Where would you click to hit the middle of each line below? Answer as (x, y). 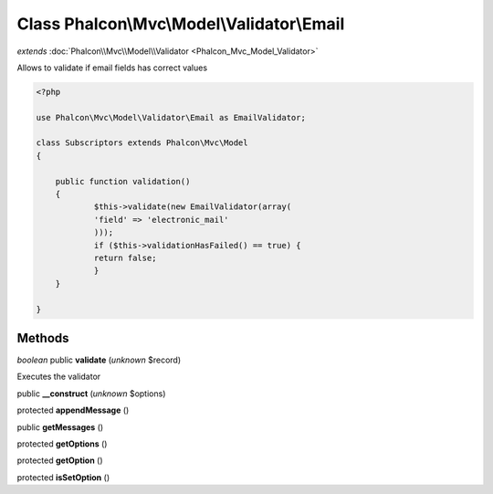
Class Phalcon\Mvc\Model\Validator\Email (181, 24)
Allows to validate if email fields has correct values (112, 68)
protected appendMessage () (73, 410)
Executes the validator (59, 377)
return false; (125, 258)
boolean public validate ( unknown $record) (99, 360)
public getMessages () (60, 427)
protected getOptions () (62, 444)
